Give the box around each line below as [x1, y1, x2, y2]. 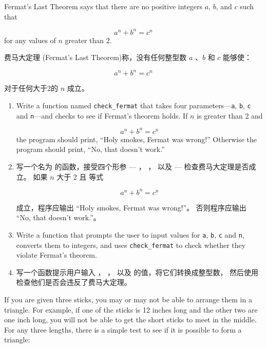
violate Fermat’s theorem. [16, 249, 97, 260]
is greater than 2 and [197, 110, 263, 121]
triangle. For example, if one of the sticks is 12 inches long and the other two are [4, 304, 258, 315]
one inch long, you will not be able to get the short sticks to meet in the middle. [4, 314, 257, 325]
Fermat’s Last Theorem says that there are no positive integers [4, 1, 202, 11]
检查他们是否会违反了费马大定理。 [16, 277, 131, 287]
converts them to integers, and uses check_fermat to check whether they [16, 239, 246, 250]
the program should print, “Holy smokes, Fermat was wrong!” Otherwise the [16, 133, 257, 144]
